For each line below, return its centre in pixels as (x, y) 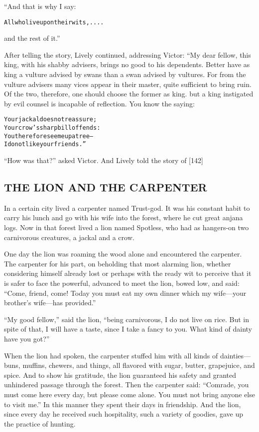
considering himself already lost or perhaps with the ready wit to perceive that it (128, 273)
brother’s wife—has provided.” (50, 302)
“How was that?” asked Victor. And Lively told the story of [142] (104, 160)
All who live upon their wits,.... (54, 22)
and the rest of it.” (32, 38)
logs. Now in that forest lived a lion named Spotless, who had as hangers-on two (127, 227)
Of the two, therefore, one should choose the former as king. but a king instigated (129, 94)
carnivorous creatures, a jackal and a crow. (69, 237)
